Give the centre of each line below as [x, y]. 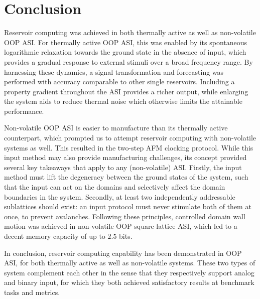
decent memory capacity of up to [55, 236]
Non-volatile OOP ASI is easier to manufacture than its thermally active [116, 128]
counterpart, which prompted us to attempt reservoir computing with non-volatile [130, 138]
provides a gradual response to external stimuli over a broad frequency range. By [128, 61]
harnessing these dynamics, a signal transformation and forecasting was [114, 71]
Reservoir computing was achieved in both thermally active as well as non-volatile [130, 32]
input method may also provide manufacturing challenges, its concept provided [125, 157]
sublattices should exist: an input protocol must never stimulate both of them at [128, 206]
